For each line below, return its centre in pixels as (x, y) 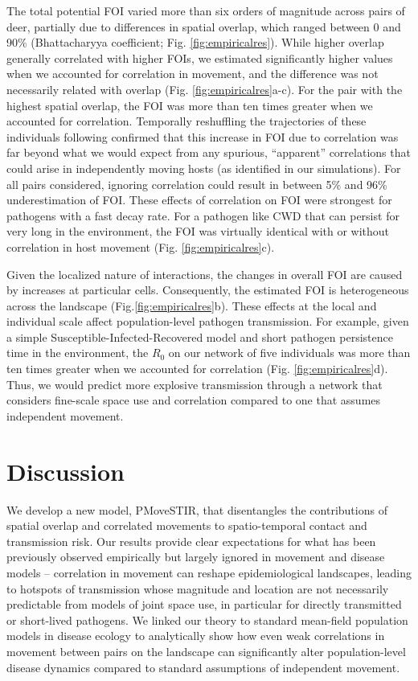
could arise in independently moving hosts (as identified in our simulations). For (204, 168)
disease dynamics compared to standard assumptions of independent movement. (203, 667)
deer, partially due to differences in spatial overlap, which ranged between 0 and (204, 26)
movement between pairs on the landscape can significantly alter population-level (206, 651)
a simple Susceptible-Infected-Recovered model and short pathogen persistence (200, 336)
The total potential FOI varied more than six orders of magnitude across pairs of (206, 10)
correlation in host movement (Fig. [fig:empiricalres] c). (141, 246)
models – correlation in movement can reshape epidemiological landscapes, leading (209, 572)
